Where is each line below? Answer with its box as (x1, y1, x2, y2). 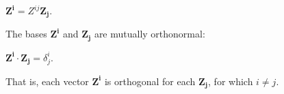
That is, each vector (5, 74, 89, 88)
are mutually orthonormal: (94, 27, 205, 41)
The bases (5, 27, 47, 41)
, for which (208, 74, 253, 88)
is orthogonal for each (104, 74, 196, 88)
